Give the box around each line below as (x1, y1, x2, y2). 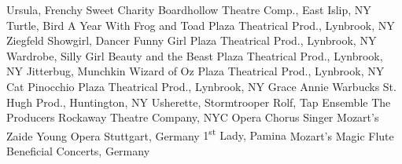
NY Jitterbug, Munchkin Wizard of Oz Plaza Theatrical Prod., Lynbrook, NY (6, 63, 385, 79)
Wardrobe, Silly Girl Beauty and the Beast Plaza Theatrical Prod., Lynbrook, (6, 47, 383, 64)
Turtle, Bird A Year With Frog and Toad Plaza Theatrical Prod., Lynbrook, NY (6, 16, 395, 33)
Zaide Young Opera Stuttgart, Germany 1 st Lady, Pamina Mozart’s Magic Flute (6, 125, 394, 144)
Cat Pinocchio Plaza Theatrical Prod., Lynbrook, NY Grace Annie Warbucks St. (6, 78, 396, 94)
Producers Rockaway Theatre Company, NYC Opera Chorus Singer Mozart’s (6, 109, 379, 126)
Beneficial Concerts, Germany (6, 143, 150, 159)
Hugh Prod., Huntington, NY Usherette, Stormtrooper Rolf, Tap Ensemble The (6, 93, 391, 110)
